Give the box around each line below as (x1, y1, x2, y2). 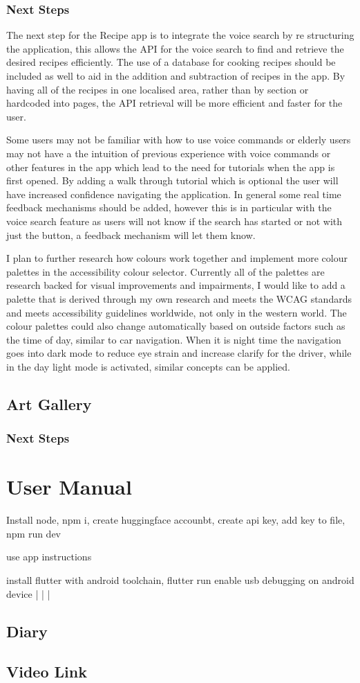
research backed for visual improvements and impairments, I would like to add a (6, 278, 345, 292)
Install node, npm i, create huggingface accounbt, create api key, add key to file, (6, 513, 345, 527)
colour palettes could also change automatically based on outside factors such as (6, 319, 345, 333)
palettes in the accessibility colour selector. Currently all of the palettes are (6, 264, 325, 278)
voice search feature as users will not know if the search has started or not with (6, 213, 343, 228)
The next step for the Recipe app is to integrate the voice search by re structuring (6, 28, 354, 42)
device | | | (6, 586, 50, 601)
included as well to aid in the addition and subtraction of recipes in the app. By (6, 69, 345, 82)
